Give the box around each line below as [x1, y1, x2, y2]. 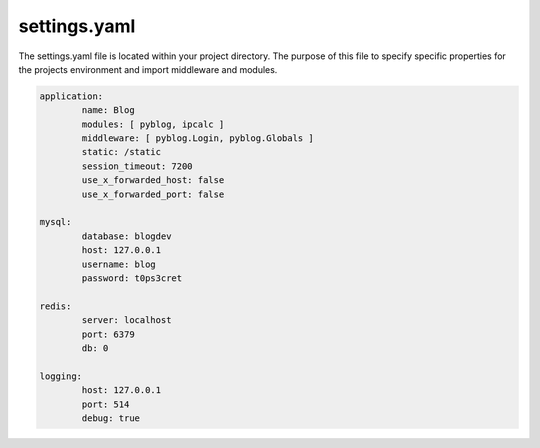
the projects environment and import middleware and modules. [18, 63, 278, 75]
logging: [39, 370, 83, 382]
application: [39, 90, 104, 102]
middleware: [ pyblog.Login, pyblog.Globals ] [81, 133, 314, 144]
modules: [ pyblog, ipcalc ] [81, 118, 225, 130]
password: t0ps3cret [81, 273, 183, 284]
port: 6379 [81, 328, 135, 340]
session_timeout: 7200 [81, 160, 194, 172]
